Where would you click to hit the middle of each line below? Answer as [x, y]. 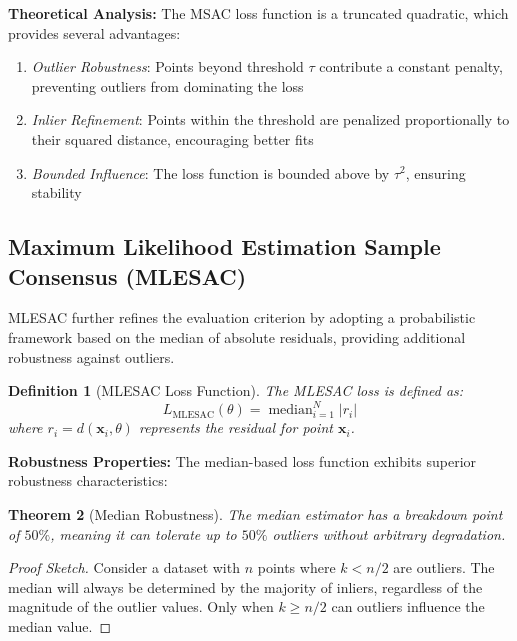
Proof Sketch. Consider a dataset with [124, 567]
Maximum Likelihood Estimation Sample [224, 246]
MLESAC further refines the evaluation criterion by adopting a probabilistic [242, 317]
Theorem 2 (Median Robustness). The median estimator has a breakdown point [255, 514]
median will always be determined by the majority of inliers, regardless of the [245, 586]
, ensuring [435, 172]
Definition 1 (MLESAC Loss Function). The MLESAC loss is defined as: [236, 390]
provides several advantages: [94, 32]
